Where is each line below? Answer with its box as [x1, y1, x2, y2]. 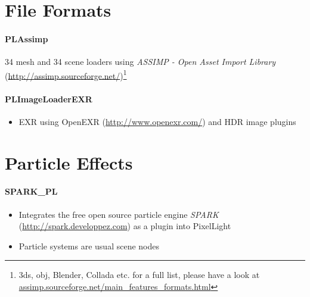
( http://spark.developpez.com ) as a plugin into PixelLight [18, 220, 231, 232]
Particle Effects [5, 150, 133, 174]
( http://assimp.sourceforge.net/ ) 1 [5, 67, 127, 82]
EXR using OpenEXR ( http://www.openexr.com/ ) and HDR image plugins [18, 115, 296, 127]
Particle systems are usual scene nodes [18, 239, 159, 252]
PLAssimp [5, 32, 48, 45]
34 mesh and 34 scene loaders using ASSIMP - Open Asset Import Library [5, 55, 276, 68]
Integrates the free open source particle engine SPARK [18, 208, 219, 220]
